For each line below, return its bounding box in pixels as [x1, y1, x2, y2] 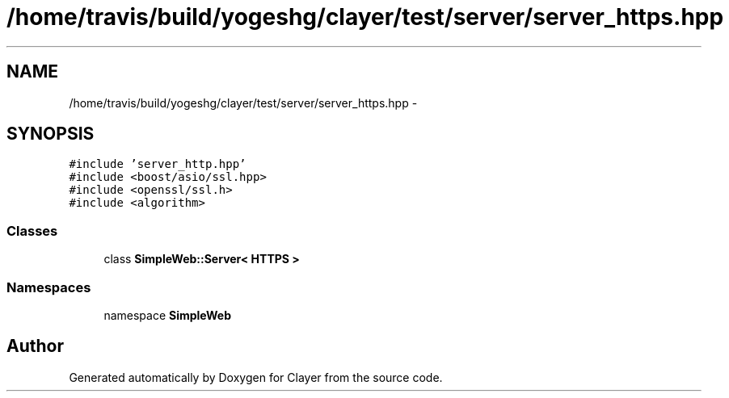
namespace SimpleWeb [103, 308, 232, 322]
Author [6, 336, 64, 357]
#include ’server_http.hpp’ [69, 157, 247, 171]
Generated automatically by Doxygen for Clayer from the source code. [69, 370, 443, 384]
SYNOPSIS [6, 124, 95, 145]
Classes [6, 222, 58, 239]
